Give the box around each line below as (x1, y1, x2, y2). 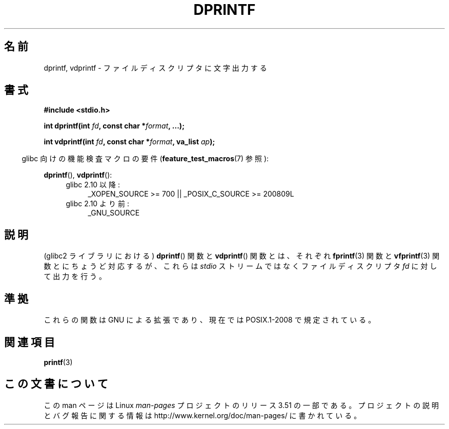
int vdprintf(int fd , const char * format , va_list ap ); (44, 137, 215, 146)
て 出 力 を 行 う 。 (44, 272, 107, 281)
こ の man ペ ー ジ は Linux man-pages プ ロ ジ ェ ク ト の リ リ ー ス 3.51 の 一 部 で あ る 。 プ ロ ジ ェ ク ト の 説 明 (44, 400, 439, 410)
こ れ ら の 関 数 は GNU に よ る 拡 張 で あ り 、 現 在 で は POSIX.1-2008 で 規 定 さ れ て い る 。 (44, 315, 376, 325)
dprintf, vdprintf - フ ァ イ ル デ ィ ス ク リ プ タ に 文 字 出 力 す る (44, 63, 267, 72)
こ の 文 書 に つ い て (4, 377, 108, 391)
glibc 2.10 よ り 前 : (66, 199, 129, 208)
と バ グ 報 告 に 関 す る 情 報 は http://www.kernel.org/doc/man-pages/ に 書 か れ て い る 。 (44, 411, 361, 420)
